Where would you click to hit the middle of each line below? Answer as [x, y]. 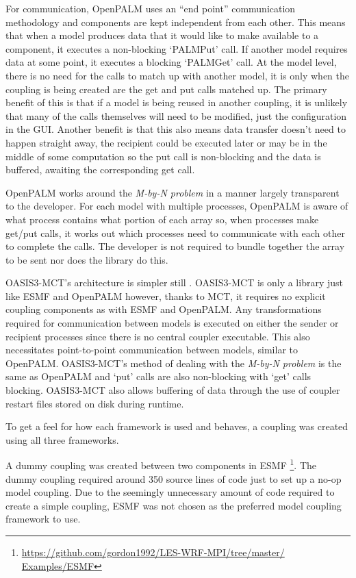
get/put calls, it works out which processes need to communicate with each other [175, 233]
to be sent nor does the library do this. [87, 259]
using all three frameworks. [62, 439]
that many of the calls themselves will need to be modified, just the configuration [176, 115]
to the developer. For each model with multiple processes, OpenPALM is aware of [177, 206]
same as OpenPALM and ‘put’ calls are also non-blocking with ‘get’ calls [158, 376]
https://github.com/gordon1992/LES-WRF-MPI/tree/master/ [153, 552]
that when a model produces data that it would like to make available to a [162, 35]
